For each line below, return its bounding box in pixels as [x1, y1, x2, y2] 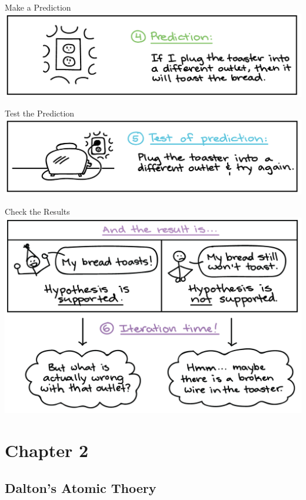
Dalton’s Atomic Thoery [5, 478, 157, 496]
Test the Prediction [5, 107, 75, 119]
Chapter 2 [5, 438, 89, 462]
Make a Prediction [5, 1, 71, 13]
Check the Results [5, 205, 70, 218]
